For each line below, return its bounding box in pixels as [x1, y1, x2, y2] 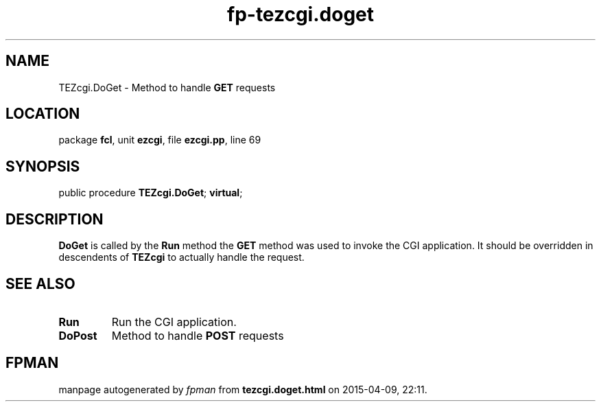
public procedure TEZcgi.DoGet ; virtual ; [58, 187, 243, 199]
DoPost [58, 328, 97, 342]
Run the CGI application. [111, 314, 237, 329]
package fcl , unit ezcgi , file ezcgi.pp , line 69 [58, 134, 261, 146]
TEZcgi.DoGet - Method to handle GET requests [58, 81, 276, 93]
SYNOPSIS [5, 157, 80, 175]
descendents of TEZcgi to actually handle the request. [58, 251, 305, 264]
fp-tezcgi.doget [226, 3, 375, 26]
